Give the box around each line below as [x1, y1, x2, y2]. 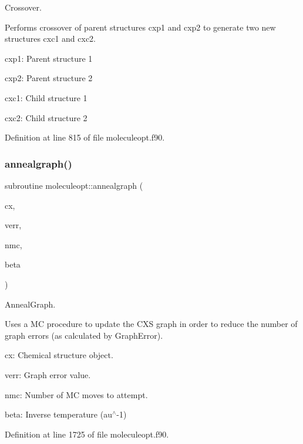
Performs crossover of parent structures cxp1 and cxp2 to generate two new [5, 21, 276, 33]
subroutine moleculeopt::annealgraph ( [5, 179, 143, 191]
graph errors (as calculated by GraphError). [5, 329, 163, 341]
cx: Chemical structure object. [5, 349, 113, 361]
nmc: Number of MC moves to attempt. [5, 388, 148, 400]
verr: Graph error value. [5, 368, 91, 380]
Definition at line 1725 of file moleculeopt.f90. [5, 428, 169, 440]
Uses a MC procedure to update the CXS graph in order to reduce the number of [5, 318, 298, 330]
